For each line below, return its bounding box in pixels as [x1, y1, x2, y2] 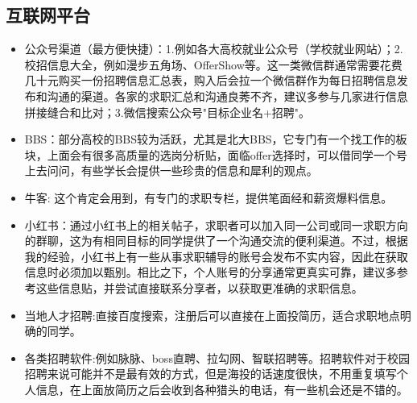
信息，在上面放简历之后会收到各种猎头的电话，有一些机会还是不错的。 [35, 380, 408, 397]
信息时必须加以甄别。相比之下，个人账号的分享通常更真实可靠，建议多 [24, 264, 397, 280]
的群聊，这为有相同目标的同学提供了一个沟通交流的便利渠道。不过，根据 [24, 232, 408, 249]
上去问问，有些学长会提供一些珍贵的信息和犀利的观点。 [24, 162, 318, 179]
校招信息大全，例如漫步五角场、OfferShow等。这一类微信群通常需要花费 [24, 56, 403, 73]
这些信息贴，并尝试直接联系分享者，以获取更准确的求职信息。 [35, 279, 363, 296]
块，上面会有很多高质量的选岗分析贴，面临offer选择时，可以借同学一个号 [24, 146, 407, 163]
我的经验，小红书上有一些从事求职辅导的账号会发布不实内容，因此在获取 [24, 247, 408, 264]
